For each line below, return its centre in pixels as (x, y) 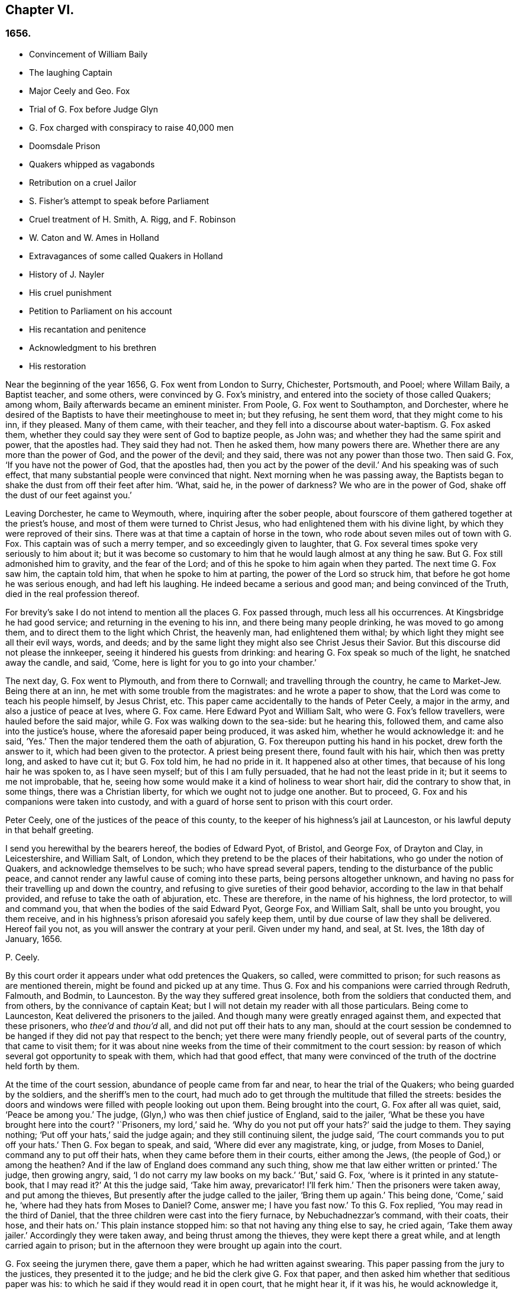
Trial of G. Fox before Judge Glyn (94, 109)
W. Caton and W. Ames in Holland (94, 237)
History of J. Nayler (67, 274)
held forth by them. (43, 1066)
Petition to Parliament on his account (101, 311)
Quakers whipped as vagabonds (92, 164)
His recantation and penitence (88, 329)
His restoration (58, 366)
